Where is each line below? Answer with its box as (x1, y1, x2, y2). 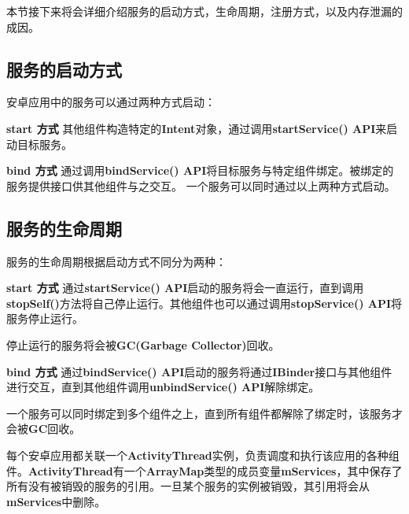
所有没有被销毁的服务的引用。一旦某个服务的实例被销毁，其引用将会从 (6, 478, 370, 494)
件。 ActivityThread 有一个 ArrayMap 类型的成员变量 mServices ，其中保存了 (6, 462, 403, 479)
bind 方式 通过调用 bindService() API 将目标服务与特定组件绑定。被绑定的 (6, 162, 394, 179)
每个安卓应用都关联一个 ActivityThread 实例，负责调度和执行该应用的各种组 (6, 446, 400, 463)
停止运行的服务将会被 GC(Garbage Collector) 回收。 (6, 336, 280, 353)
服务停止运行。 (6, 310, 83, 327)
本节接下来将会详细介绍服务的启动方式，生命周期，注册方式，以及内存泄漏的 (6, 3, 403, 19)
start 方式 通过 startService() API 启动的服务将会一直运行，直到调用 (6, 279, 364, 296)
